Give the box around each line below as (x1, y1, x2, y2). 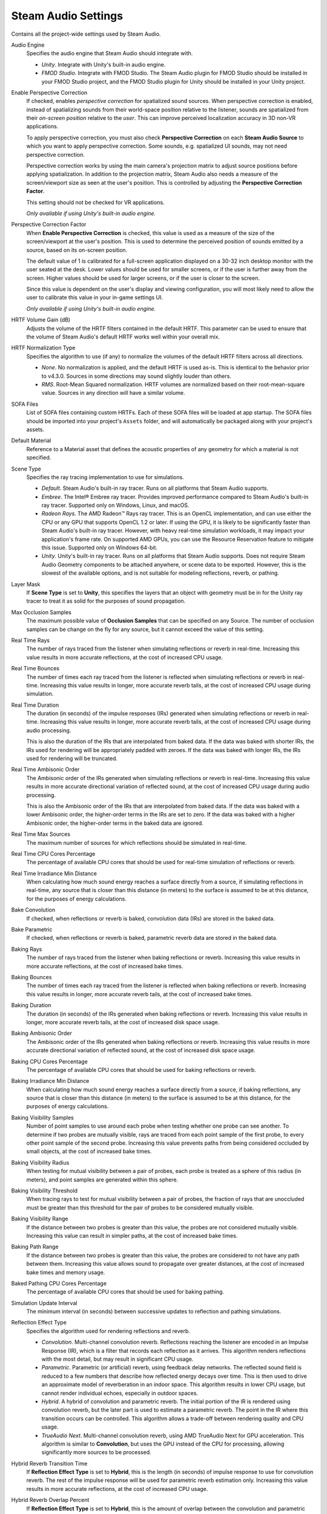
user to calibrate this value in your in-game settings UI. (26, 294, 163, 301)
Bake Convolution (11, 906, 56, 914)
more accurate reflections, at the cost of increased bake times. (26, 962, 183, 970)
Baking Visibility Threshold (11, 1187, 78, 1194)
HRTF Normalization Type (11, 344, 76, 351)
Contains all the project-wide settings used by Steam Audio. (11, 30, 161, 38)
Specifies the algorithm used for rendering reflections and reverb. (26, 1327, 191, 1335)
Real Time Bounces (11, 665, 60, 672)
